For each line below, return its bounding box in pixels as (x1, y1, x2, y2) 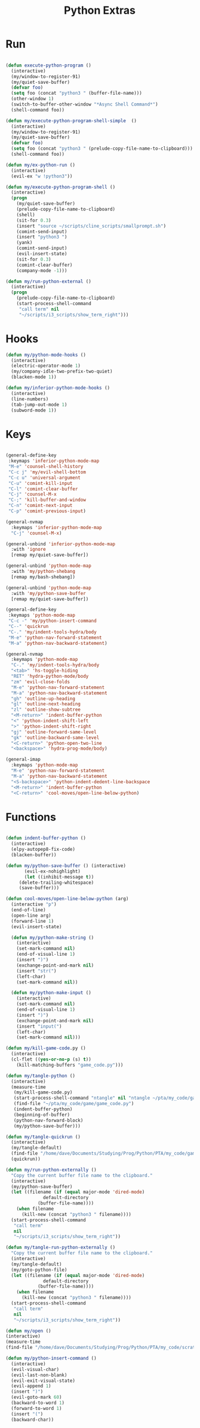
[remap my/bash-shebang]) (11, 573, 76, 580)
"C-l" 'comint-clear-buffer (8, 486, 78, 492)
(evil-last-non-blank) (11, 1372, 67, 1378)
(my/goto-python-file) (11, 1267, 67, 1273)
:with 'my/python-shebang (11, 569, 76, 575)
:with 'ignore (11, 547, 46, 553)
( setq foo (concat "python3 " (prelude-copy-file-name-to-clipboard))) (11, 146, 193, 152)
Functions (5, 810, 56, 824)
